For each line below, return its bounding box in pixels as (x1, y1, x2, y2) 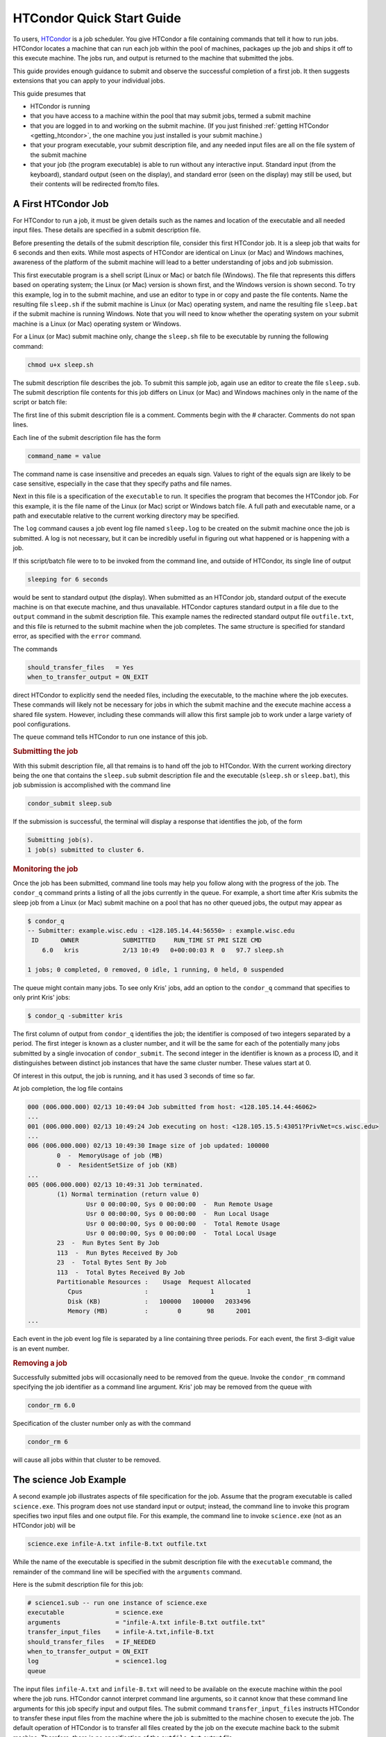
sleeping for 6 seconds (27, 575, 109, 583)
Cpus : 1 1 (67, 1287, 251, 1296)
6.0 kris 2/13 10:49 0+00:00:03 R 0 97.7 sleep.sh (42, 946, 284, 954)
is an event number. (12, 1344, 69, 1353)
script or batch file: (12, 398, 67, 406)
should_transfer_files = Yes (27, 664, 135, 671)
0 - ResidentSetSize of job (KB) (56, 1161, 178, 1169)
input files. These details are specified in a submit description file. (12, 226, 201, 234)
